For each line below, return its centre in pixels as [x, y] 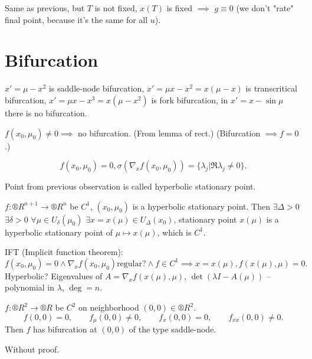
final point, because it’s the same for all [76, 19]
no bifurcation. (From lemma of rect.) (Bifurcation [169, 133]
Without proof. [32, 349]
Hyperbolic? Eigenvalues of [54, 275]
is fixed [179, 8]
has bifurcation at [65, 329]
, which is [174, 232]
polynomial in [30, 287]
